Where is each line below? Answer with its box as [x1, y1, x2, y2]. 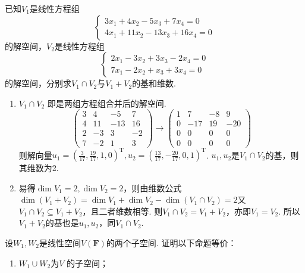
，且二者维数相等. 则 [82, 204, 163, 217]
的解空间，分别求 [5, 77, 71, 89]
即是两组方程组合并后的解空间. [47, 97, 166, 109]
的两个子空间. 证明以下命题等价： [106, 237, 237, 249]
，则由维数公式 [123, 181, 182, 194]
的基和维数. [132, 77, 177, 89]
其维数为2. [18, 162, 59, 174]
